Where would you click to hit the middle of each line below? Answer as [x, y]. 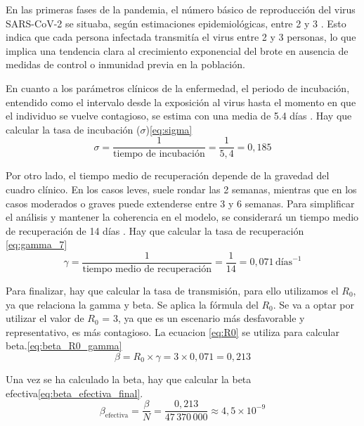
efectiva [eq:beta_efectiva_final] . [74, 393]
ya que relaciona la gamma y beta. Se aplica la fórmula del [132, 304]
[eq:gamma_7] [37, 244]
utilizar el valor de [45, 318]
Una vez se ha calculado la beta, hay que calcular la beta [129, 379]
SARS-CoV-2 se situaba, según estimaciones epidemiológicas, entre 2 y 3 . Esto [176, 23]
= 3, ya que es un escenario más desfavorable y [203, 318]
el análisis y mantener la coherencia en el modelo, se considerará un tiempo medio [182, 217]
